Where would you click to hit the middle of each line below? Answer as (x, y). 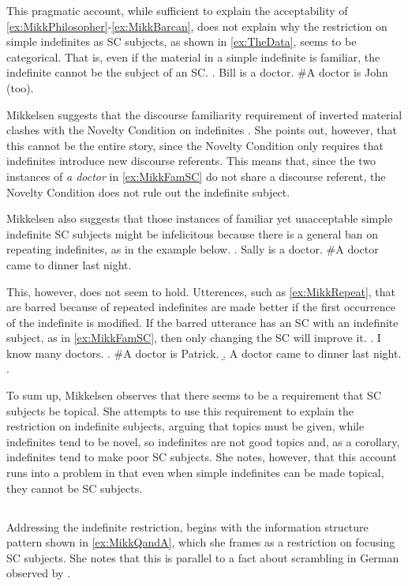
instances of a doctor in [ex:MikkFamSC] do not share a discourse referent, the (196, 176)
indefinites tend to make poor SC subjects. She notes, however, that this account (202, 457)
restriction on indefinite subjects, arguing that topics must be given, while (185, 426)
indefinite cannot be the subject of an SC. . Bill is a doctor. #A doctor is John (197, 72)
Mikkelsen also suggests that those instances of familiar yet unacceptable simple (200, 218)
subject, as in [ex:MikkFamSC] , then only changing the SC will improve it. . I (194, 338)
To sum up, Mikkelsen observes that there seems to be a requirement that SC (194, 395)
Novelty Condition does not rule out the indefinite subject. (148, 192)
